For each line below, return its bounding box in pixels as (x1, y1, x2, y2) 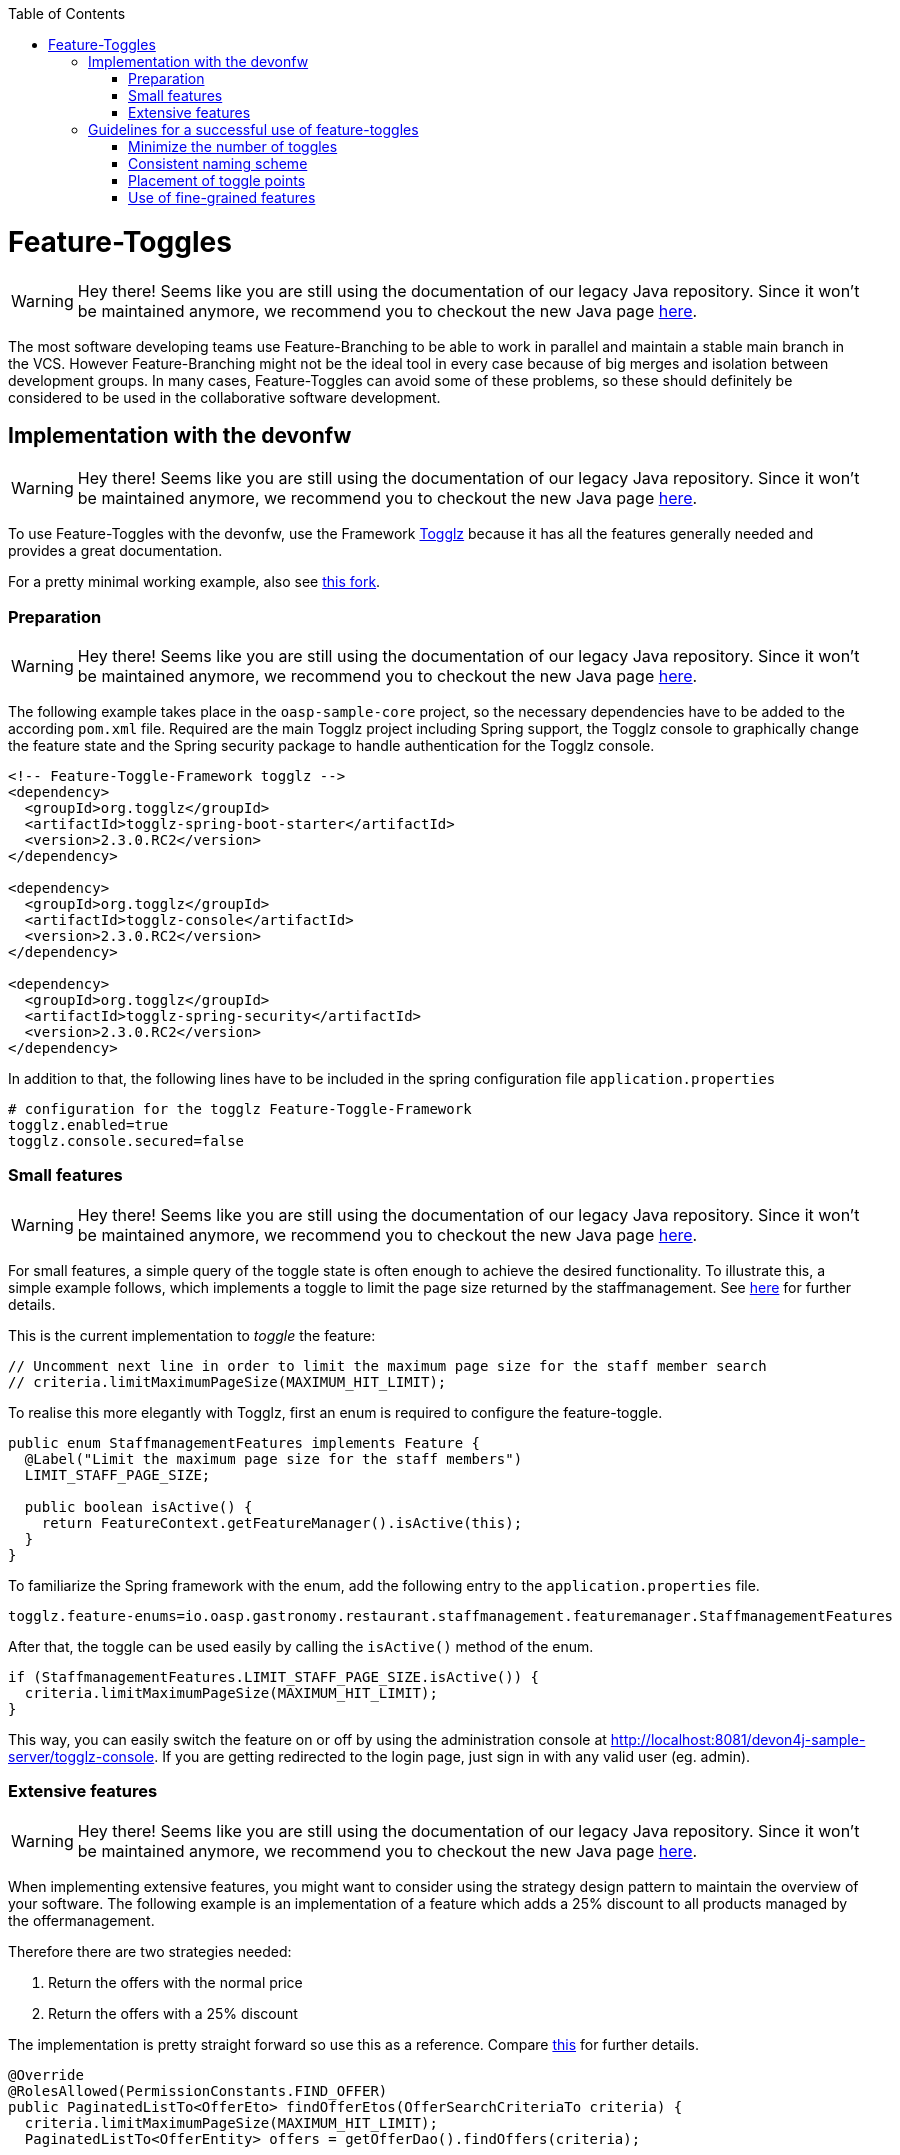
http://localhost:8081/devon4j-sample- (610, 1730, 866, 1748)
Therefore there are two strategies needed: (8, 1942, 292, 1960)
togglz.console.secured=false (8, 1133, 245, 1150)
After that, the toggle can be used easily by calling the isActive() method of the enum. (8, 1637, 594, 1655)
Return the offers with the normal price (48, 1973, 303, 1991)
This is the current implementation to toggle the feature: (8, 1326, 376, 1344)
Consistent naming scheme (128, 155, 308, 172)
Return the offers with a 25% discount (48, 2004, 298, 2022)
